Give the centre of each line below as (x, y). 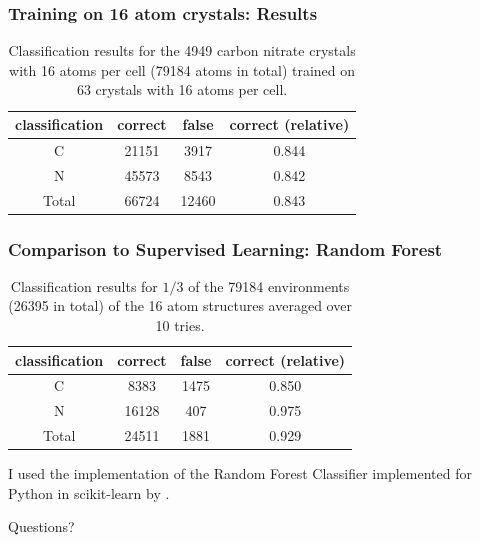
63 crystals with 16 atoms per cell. (182, 89)
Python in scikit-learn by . (89, 492)
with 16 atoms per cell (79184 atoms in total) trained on (182, 69)
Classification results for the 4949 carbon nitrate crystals (182, 50)
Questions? (41, 526)
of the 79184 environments (269, 285)
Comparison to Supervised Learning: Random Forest (225, 248)
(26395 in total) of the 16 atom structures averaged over (180, 305)
